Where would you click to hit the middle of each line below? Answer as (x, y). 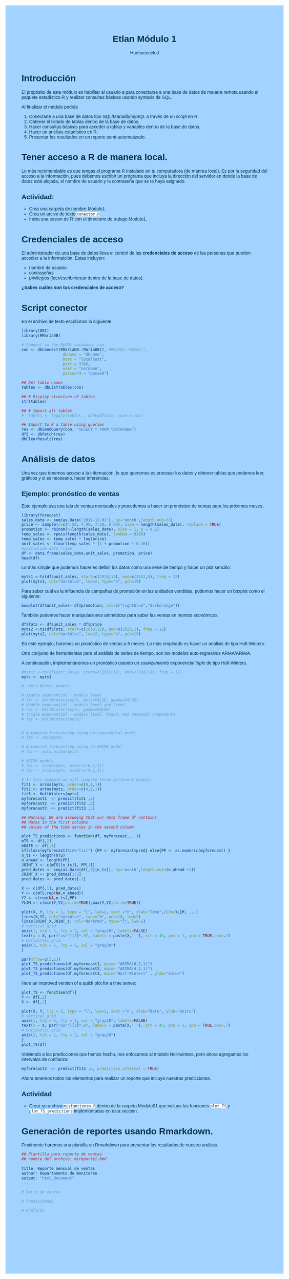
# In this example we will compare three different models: (87, 780)
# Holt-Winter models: (47, 686)
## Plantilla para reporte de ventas (62, 1154)
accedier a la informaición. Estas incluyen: (64, 258)
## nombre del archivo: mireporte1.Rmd (64, 1159)
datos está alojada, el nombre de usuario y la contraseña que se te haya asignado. (104, 181)
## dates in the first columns (55, 822)
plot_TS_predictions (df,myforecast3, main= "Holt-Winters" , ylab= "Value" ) (103, 974)
